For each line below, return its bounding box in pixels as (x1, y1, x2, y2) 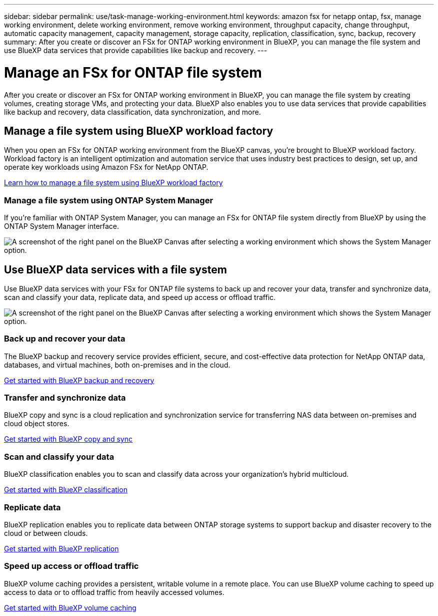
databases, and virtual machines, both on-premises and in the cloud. (4, 360, 230, 369)
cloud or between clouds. (4, 528, 88, 537)
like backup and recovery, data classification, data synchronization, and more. (4, 107, 261, 116)
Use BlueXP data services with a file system (4, 263, 227, 276)
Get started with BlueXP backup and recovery (4, 376, 154, 385)
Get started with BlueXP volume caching (4, 603, 136, 612)
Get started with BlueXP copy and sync (4, 435, 132, 444)
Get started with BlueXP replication (4, 544, 119, 553)
